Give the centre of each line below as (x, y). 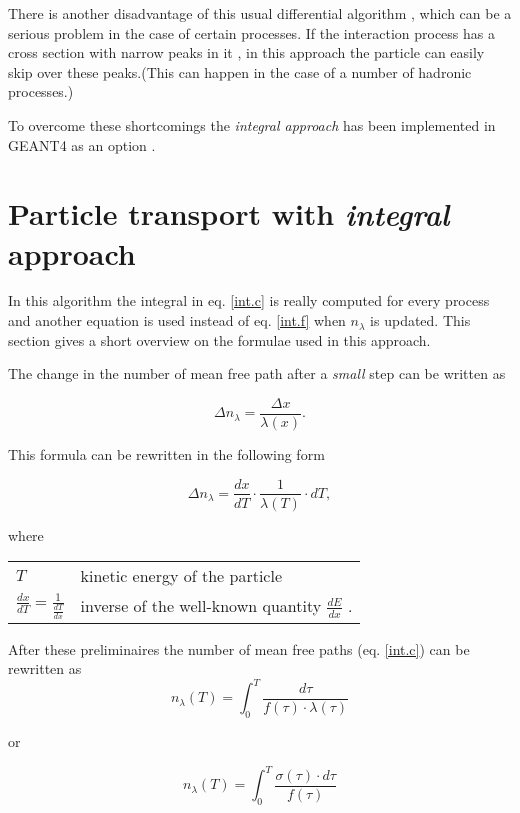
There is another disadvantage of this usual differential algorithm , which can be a (260, 13)
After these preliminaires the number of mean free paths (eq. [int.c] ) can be (239, 648)
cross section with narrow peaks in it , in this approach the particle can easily (246, 52)
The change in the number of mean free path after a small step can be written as (257, 373)
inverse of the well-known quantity (201, 606)
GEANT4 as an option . (82, 144)
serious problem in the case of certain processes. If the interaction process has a (251, 32)
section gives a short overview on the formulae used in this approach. (219, 339)
